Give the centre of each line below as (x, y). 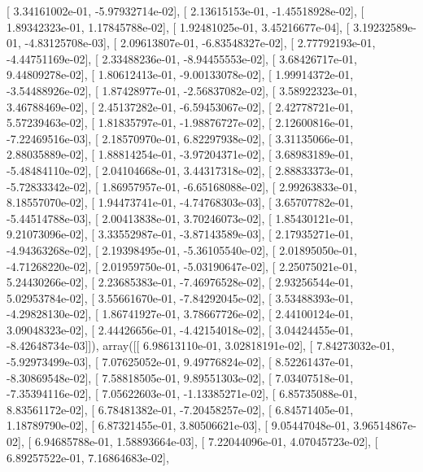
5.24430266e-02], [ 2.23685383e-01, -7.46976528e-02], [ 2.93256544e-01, (180, 282)
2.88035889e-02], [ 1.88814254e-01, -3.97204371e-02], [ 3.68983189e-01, (180, 154)
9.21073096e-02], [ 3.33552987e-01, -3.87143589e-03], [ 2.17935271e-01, (180, 234)
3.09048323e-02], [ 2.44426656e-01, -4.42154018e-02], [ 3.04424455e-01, (180, 329)
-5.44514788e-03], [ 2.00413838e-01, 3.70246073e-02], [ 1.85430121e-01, (180, 218)
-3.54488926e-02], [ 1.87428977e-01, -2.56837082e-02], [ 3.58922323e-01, (182, 90)
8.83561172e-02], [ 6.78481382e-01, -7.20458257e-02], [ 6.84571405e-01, (180, 409)
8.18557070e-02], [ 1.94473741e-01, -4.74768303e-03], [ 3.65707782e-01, (180, 202)
